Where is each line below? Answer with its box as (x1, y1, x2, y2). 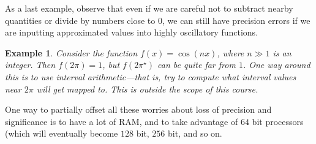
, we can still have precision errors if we (162, 13, 310, 26)
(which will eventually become (5, 127, 118, 140)
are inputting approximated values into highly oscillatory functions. (5, 26, 258, 39)
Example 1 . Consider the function (5, 46, 138, 59)
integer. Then (5, 58, 56, 71)
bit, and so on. (168, 127, 222, 140)
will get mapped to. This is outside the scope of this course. (36, 82, 258, 95)
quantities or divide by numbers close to (5, 13, 156, 26)
